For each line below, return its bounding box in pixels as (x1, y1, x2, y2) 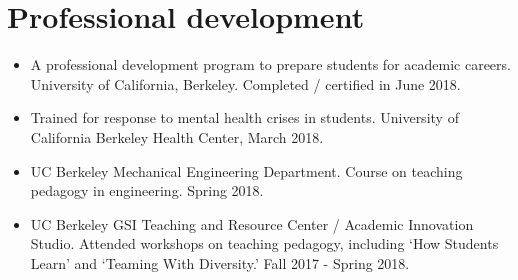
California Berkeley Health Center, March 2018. (30, 126, 324, 147)
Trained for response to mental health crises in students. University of (30, 107, 459, 128)
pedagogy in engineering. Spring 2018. (30, 180, 264, 201)
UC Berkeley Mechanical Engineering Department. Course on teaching (30, 160, 463, 181)
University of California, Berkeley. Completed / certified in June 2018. (30, 73, 461, 94)
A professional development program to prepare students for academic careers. (30, 54, 511, 75)
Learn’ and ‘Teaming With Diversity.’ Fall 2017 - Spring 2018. (30, 252, 410, 273)
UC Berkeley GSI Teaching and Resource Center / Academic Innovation (30, 213, 474, 234)
